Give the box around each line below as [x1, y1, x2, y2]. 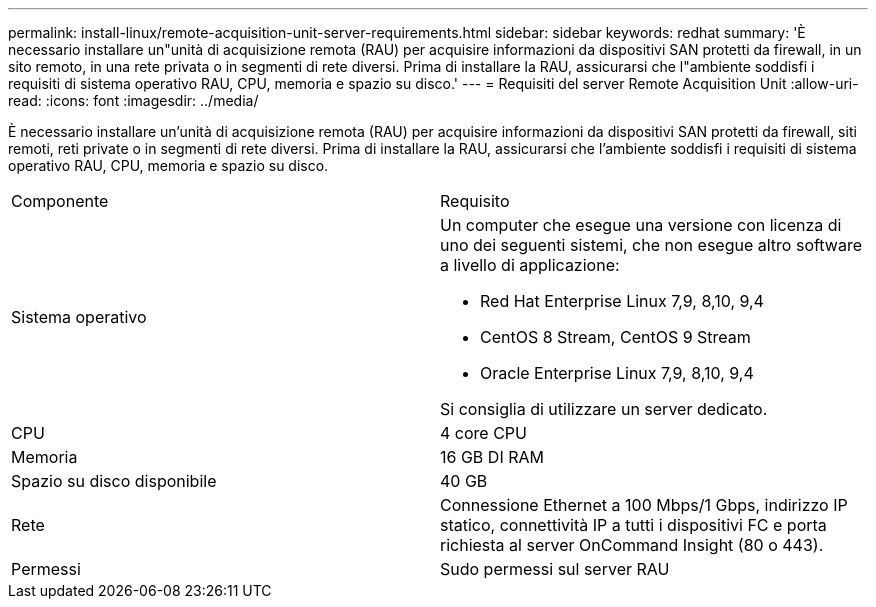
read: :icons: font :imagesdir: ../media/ [8, 92, 259, 109]
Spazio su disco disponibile [11, 471, 217, 491]
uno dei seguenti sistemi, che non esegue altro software [440, 235, 862, 255]
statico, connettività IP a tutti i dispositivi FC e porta [440, 515, 827, 535]
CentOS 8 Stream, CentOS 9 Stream [480, 327, 751, 347]
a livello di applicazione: [440, 255, 620, 275]
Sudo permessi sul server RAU [440, 559, 670, 579]
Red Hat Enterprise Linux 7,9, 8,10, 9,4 [480, 291, 764, 311]
